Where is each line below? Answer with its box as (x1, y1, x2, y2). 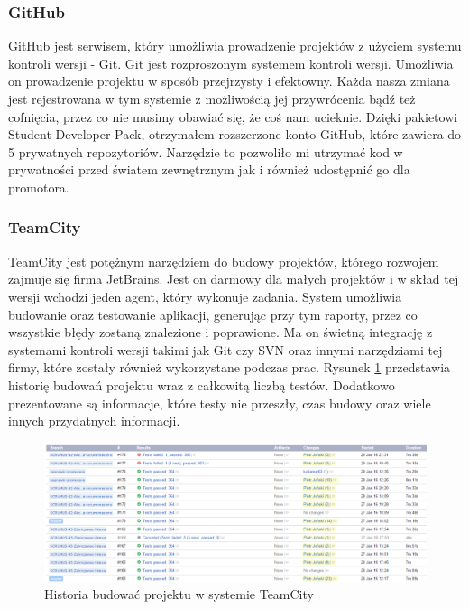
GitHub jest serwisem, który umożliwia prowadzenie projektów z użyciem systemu (8, 36, 462, 55)
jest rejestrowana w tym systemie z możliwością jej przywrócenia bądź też (8, 89, 416, 108)
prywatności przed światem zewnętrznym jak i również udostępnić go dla (8, 160, 410, 179)
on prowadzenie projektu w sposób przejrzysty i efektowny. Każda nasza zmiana (8, 71, 450, 90)
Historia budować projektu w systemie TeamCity (44, 585, 314, 604)
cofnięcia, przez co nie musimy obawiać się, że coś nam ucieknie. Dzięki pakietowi (8, 107, 458, 126)
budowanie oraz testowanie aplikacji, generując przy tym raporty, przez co (8, 304, 418, 323)
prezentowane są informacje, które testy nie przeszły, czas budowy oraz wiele (8, 393, 431, 412)
